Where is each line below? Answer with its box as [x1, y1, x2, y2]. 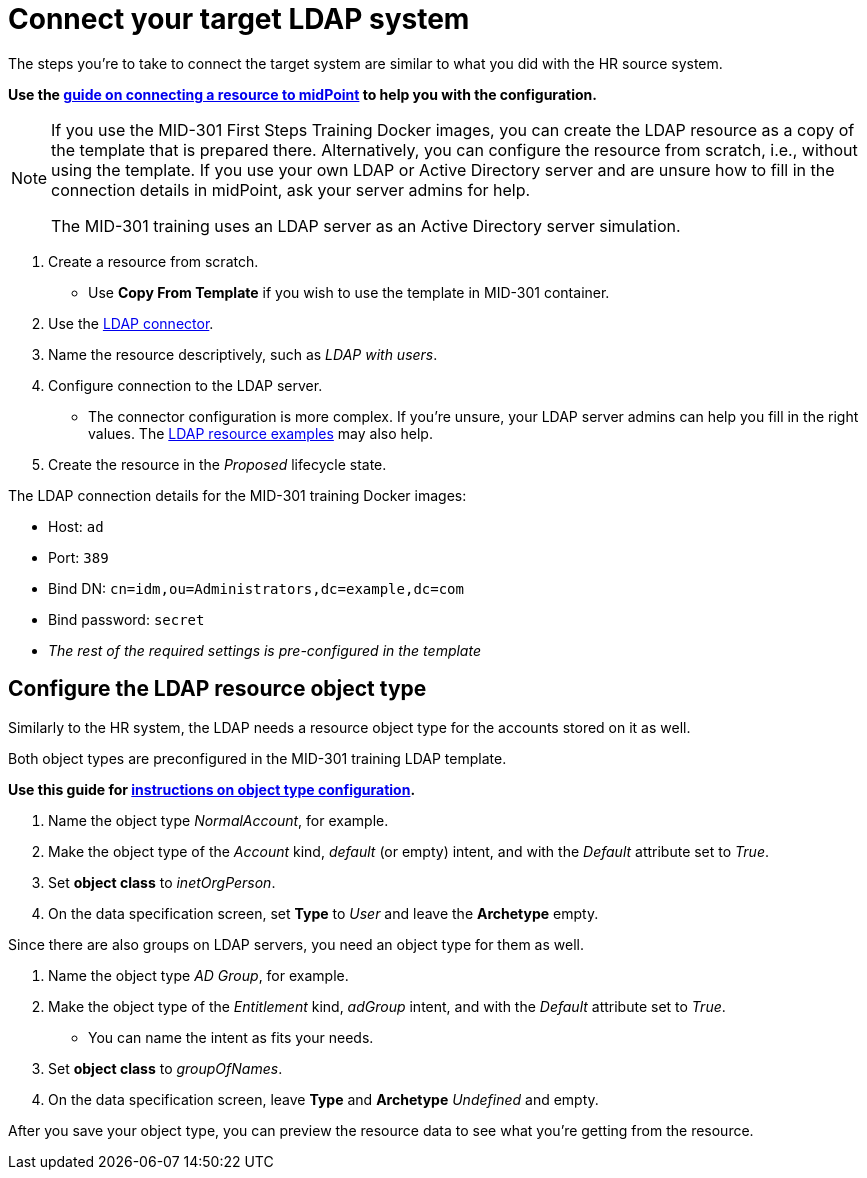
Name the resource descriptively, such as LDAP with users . [48, 345, 438, 363]
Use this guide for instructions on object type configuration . [8, 780, 416, 798]
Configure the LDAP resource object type [8, 676, 427, 702]
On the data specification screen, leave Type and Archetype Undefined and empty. [48, 1090, 599, 1108]
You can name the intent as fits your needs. [88, 1028, 374, 1046]
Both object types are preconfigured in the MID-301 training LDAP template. [8, 749, 507, 767]
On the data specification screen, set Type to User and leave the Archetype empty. [48, 904, 599, 922]
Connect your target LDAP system [8, 2, 470, 36]
